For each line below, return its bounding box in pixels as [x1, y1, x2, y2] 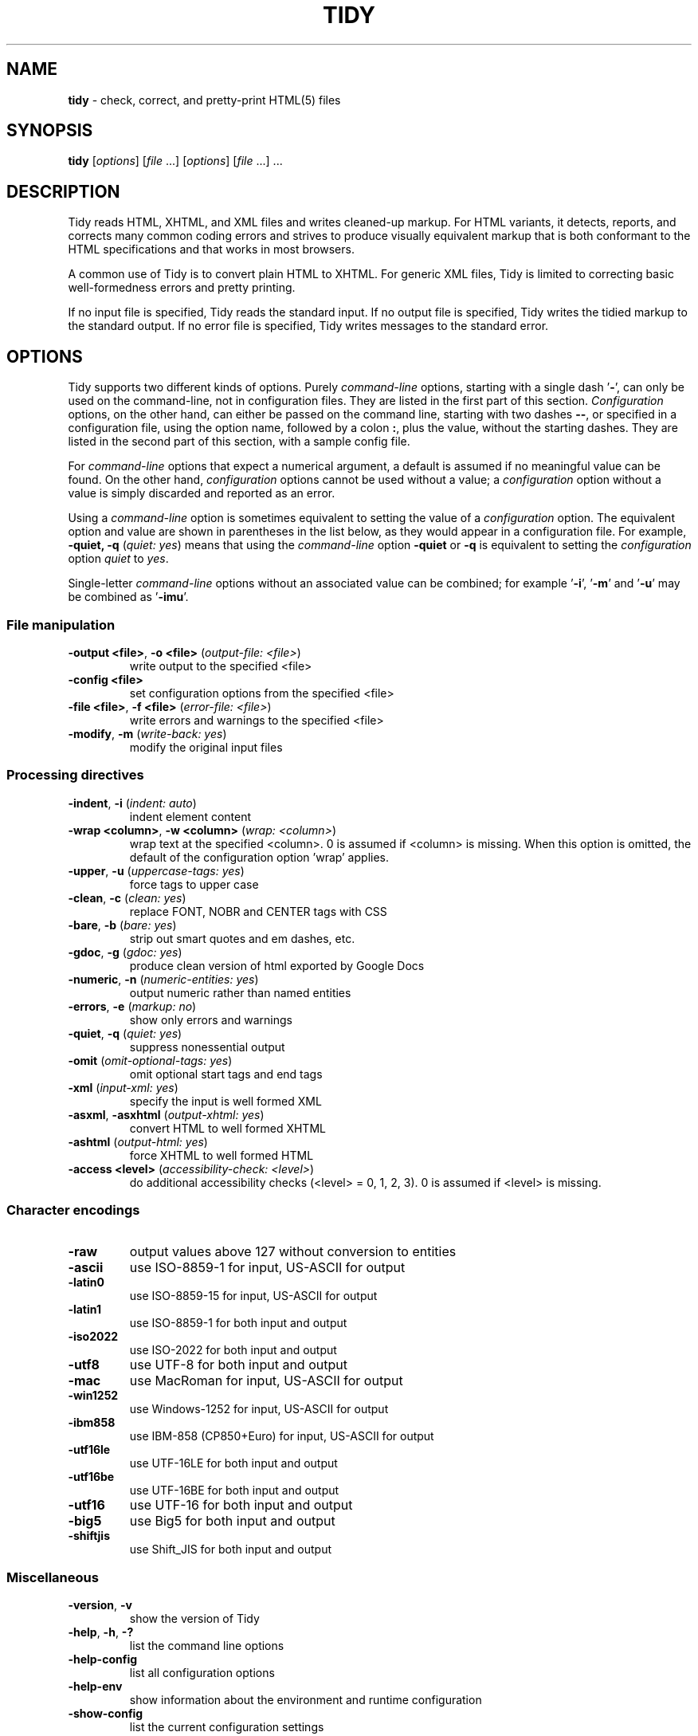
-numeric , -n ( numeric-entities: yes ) [68, 972, 259, 986]
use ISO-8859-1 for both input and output [129, 1316, 347, 1330]
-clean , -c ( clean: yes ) [68, 890, 186, 905]
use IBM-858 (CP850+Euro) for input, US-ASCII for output [129, 1429, 434, 1443]
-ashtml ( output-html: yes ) [68, 1134, 208, 1149]
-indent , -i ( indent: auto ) [68, 795, 197, 810]
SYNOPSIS [6, 120, 93, 141]
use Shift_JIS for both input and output [129, 1542, 332, 1557]
